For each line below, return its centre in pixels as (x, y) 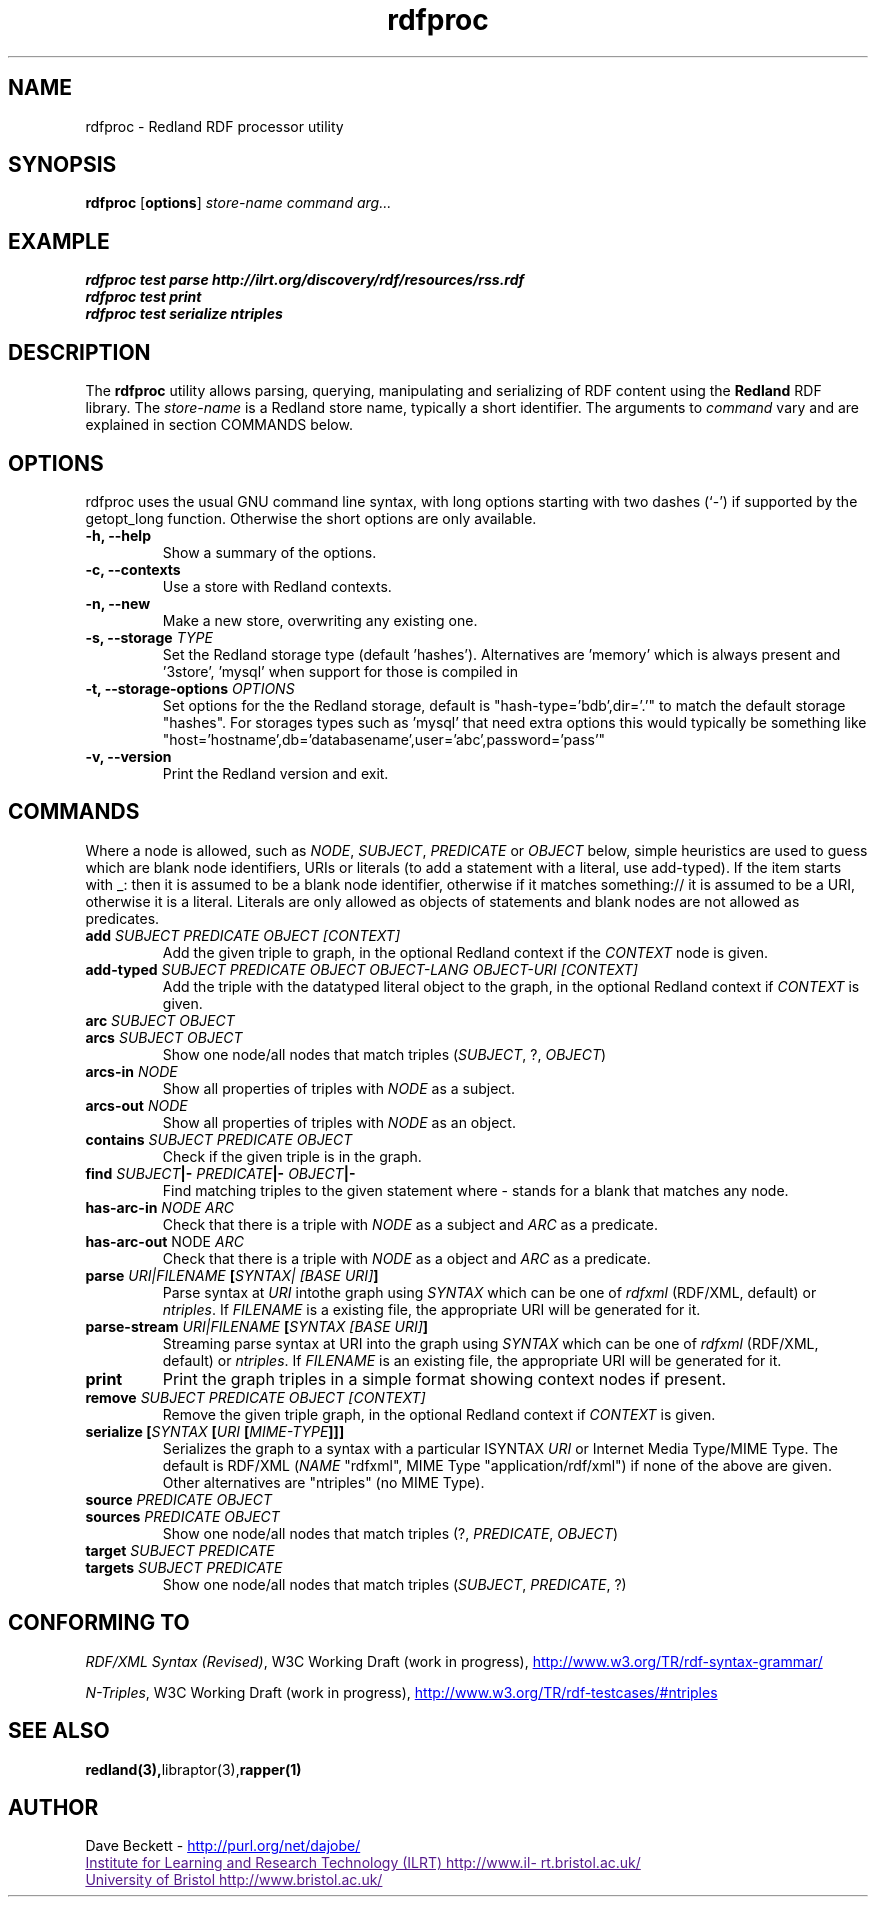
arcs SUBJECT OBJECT (164, 1037)
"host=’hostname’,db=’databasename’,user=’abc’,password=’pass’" (384, 739)
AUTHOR (53, 1807)
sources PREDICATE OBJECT (182, 1516)
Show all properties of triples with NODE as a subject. (338, 1088)
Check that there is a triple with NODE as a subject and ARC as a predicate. (410, 1224)
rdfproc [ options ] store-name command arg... (238, 203)
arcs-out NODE (136, 1105)
